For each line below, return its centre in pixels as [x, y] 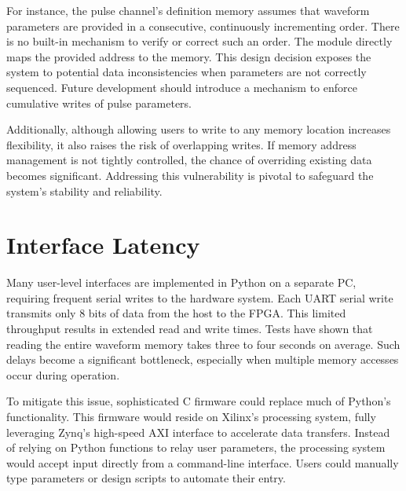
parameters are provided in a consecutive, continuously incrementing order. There [203, 26]
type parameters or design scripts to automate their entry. [146, 478]
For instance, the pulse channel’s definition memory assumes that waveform [188, 10]
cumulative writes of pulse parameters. [99, 103]
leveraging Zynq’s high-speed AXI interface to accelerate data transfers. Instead [198, 432]
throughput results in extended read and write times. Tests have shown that [190, 329]
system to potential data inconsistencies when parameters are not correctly [187, 72]
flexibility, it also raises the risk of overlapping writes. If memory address [181, 144]
